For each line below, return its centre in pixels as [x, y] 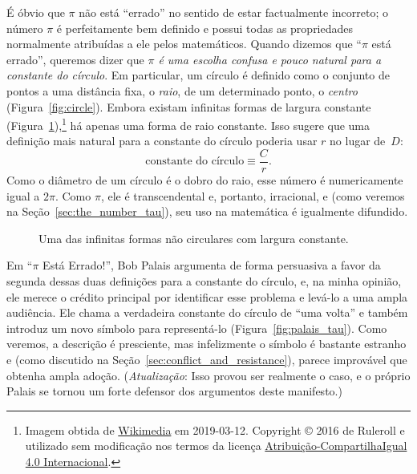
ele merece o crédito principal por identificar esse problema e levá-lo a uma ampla [207, 296]
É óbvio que [36, 12]
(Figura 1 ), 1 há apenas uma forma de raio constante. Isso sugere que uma [188, 124]
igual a [23, 195]
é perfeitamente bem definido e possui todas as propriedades [205, 28]
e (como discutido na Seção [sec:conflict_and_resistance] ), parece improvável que [207, 359]
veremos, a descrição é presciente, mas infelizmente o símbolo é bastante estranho [206, 344]
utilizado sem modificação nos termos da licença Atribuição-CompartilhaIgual [216, 446]
